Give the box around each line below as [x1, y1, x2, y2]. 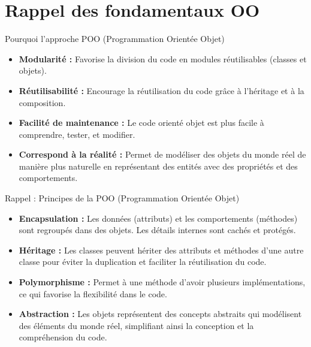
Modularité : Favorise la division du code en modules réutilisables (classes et [19, 52, 307, 65]
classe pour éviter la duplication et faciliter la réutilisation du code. [19, 255, 267, 268]
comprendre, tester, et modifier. [19, 128, 135, 140]
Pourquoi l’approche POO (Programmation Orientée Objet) [5, 32, 225, 45]
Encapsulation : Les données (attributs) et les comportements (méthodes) [19, 212, 298, 224]
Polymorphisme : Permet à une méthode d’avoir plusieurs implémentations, [19, 276, 306, 288]
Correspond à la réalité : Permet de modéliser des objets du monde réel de [19, 148, 306, 161]
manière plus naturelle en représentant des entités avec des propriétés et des [19, 159, 298, 172]
